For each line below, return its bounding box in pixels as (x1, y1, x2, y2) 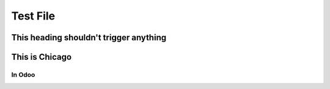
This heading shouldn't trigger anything (11, 32, 167, 43)
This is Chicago (11, 52, 72, 62)
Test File (11, 9, 56, 23)
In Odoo (11, 70, 35, 79)
